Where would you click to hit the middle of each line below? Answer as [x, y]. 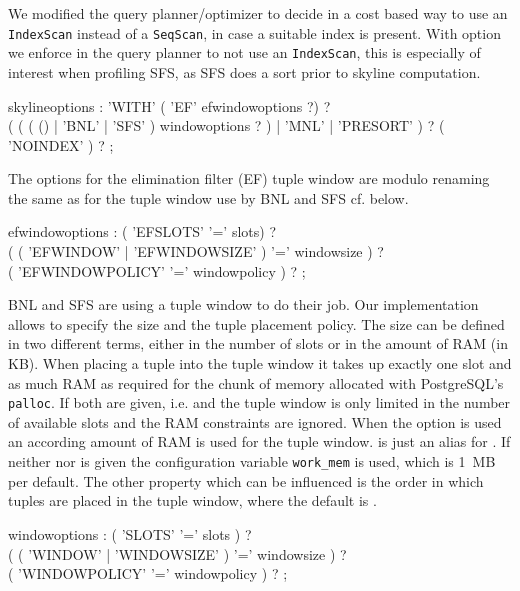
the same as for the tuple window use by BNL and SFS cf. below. [208, 197]
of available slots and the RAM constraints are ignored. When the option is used [255, 421]
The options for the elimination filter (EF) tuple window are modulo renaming [249, 178]
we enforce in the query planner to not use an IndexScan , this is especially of [244, 52]
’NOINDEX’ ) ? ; [61, 144]
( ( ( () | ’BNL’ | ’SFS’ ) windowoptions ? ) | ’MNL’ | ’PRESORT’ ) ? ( [226, 125]
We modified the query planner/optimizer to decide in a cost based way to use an [258, 13]
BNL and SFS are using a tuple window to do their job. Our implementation [243, 304]
